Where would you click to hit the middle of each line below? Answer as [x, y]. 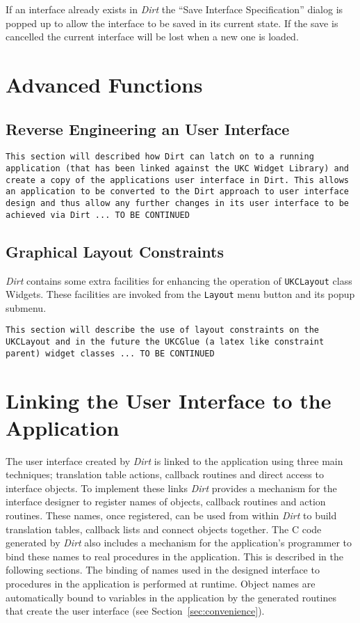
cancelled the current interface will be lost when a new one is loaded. [152, 37]
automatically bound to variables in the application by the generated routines [171, 597]
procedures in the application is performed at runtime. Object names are [161, 584]
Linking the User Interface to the [169, 400]
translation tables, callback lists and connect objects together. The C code [164, 529]
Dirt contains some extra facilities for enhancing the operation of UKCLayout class [179, 280]
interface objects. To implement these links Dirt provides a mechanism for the [171, 488]
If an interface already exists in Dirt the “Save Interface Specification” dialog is [174, 9]
